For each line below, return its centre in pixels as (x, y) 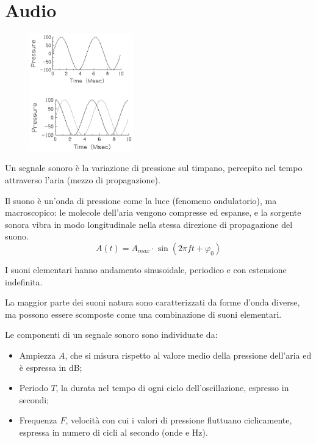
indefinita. (24, 281)
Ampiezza (38, 355)
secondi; (34, 399)
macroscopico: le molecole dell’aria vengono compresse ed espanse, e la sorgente (153, 212)
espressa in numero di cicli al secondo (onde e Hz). (113, 432)
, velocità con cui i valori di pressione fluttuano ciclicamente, (179, 420)
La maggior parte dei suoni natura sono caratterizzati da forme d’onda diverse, (153, 302)
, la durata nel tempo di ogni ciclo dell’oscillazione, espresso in (172, 388)
